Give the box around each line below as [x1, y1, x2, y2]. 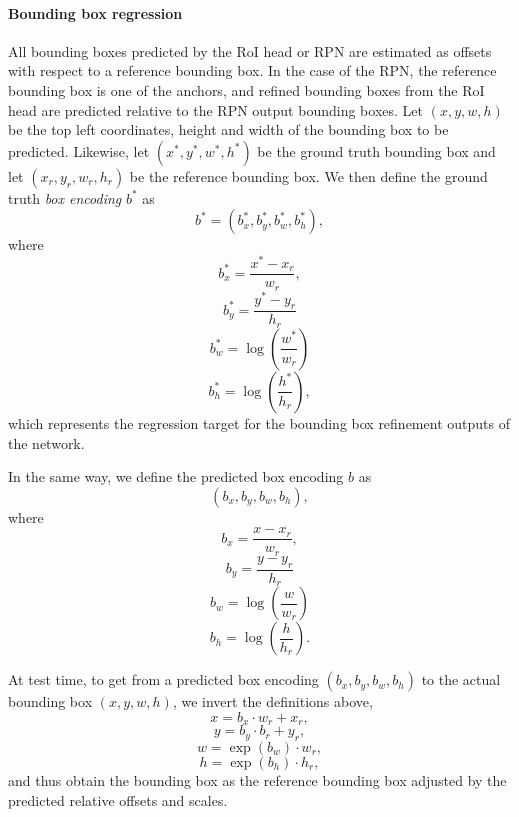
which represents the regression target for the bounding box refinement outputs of [8, 412, 510, 433]
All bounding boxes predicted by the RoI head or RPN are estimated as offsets [8, 40, 492, 61]
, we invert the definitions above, [172, 691, 373, 712]
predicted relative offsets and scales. [8, 789, 228, 810]
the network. [8, 432, 85, 453]
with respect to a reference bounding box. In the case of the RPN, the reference [8, 60, 497, 81]
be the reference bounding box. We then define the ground [129, 165, 488, 186]
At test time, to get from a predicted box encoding [8, 669, 319, 690]
